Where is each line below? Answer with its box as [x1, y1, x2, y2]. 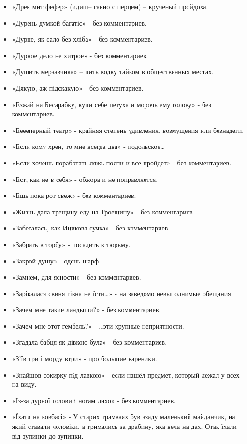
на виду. [12, 379, 37, 389]
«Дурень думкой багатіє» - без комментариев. [12, 17, 147, 28]
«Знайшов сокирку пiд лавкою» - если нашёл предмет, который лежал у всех [12, 369, 240, 379]
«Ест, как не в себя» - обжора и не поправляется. [12, 174, 158, 184]
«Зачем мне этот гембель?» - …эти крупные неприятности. [12, 320, 184, 330]
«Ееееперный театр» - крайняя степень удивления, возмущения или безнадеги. [12, 125, 244, 135]
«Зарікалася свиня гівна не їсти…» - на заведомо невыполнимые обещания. [12, 288, 233, 298]
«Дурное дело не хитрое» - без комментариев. [12, 50, 148, 60]
